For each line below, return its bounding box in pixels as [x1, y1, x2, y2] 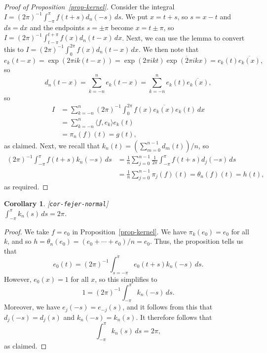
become [111, 22, 133, 33]
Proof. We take [4, 226, 49, 236]
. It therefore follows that [136, 311, 212, 322]
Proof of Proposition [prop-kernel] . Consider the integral [4, 1, 175, 11]
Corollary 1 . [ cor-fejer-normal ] [4, 198, 109, 209]
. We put [121, 11, 148, 21]
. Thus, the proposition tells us [150, 236, 243, 246]
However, [4, 273, 32, 284]
